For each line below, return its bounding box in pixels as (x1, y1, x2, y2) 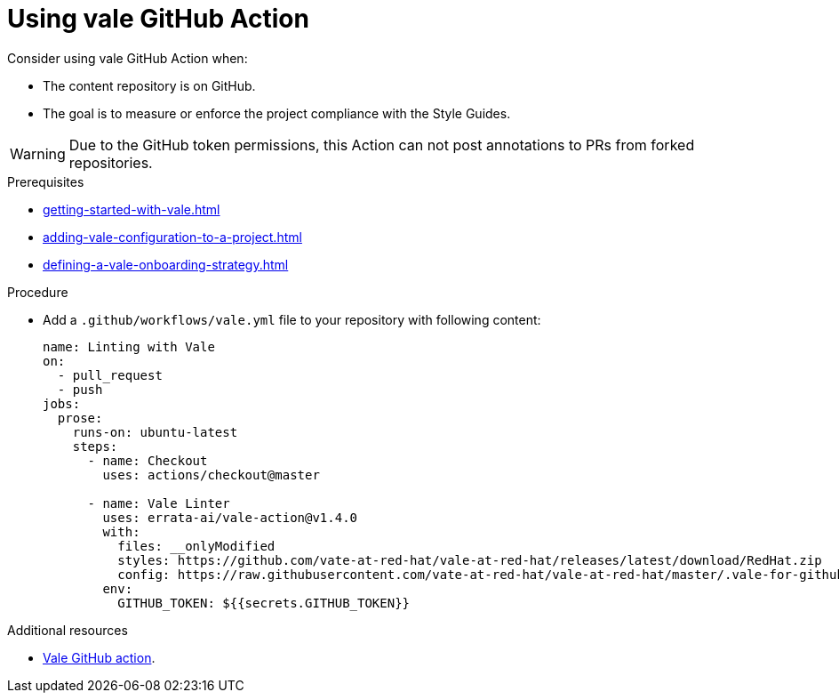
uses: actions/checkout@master (102, 467, 320, 482)
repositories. (68, 153, 153, 172)
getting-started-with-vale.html (43, 201, 220, 217)
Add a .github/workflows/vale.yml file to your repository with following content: (43, 311, 541, 327)
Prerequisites (7, 173, 84, 189)
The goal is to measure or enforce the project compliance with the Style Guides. (43, 105, 511, 121)
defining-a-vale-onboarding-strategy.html (43, 256, 289, 272)
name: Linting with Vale (43, 339, 215, 354)
